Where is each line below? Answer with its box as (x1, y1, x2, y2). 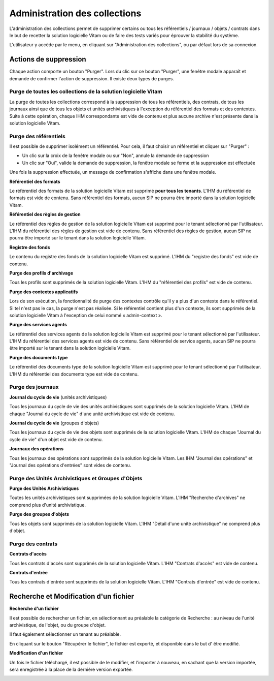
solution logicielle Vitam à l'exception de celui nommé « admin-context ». (9, 312, 162, 318)
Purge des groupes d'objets (9, 511, 70, 517)
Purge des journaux (9, 384, 59, 391)
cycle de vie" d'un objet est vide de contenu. (9, 436, 103, 442)
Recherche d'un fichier (9, 605, 59, 612)
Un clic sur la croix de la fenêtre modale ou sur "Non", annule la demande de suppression (22, 152, 209, 159)
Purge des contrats (9, 540, 58, 547)
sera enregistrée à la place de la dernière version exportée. (9, 666, 133, 672)
